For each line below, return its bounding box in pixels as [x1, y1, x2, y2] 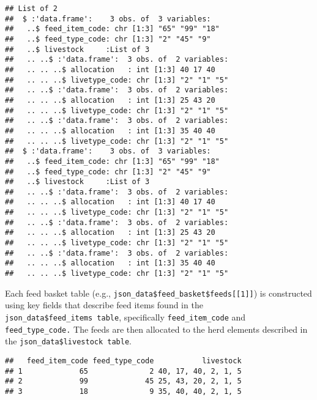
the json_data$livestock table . [5, 335, 132, 347]
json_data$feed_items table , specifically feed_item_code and [5, 310, 246, 323]
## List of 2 [5, 4, 58, 13]
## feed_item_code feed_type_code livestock [5, 356, 242, 365]
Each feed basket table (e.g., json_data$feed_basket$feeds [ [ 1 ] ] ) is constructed [5, 286, 312, 299]
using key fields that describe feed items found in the [5, 298, 203, 311]
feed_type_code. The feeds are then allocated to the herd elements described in [5, 322, 308, 335]
